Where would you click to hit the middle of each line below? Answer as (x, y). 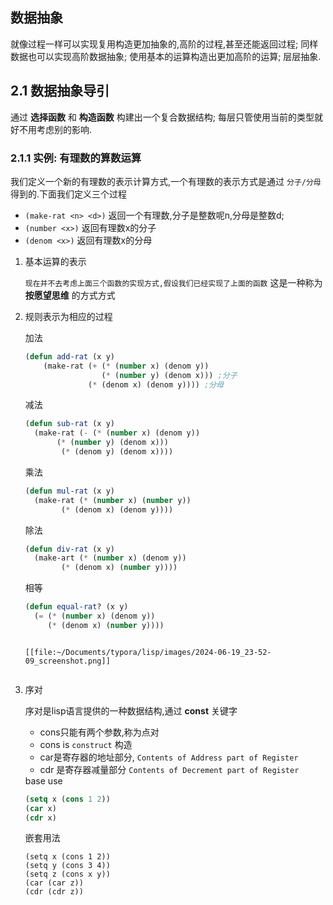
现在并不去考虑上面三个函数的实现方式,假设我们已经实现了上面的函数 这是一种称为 (173, 282)
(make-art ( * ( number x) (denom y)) (110, 558)
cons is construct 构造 (86, 744)
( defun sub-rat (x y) (69, 424)
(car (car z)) (54, 883)
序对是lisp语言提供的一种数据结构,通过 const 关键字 (131, 710)
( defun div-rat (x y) (69, 549)
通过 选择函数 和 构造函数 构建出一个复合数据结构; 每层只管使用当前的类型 (162, 117)
